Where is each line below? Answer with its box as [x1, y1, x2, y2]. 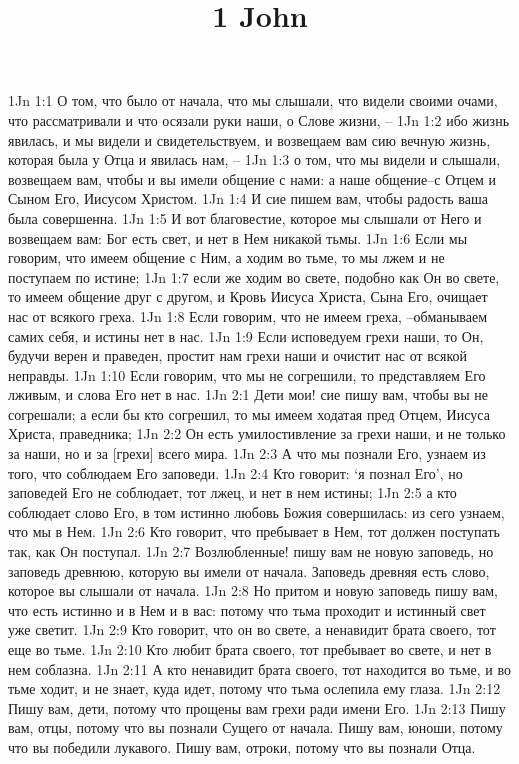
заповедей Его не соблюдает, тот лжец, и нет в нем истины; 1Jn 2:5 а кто [8, 482, 457, 503]
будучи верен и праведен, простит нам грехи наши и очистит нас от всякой [8, 345, 468, 366]
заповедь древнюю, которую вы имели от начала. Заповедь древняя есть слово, [8, 560, 490, 581]
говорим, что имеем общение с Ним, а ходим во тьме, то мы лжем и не [8, 247, 445, 268]
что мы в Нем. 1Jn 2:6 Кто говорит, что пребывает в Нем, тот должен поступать [8, 521, 500, 542]
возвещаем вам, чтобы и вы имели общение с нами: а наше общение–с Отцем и [8, 168, 497, 189]
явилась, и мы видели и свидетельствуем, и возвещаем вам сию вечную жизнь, [8, 129, 491, 150]
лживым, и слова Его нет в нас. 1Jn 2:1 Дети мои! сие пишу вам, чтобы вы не [8, 384, 488, 405]
